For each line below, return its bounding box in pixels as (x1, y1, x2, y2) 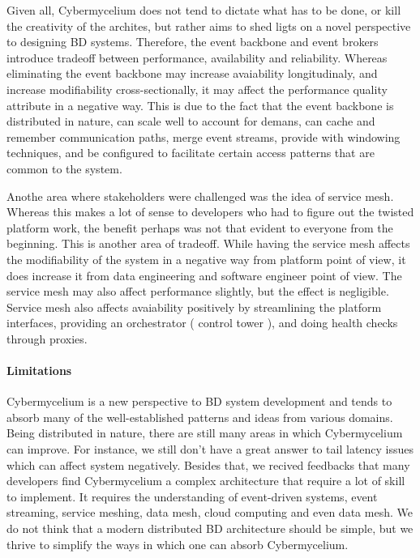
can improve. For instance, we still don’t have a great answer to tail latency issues (6, 441, 414, 458)
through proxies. (6, 330, 88, 347)
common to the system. (6, 160, 122, 177)
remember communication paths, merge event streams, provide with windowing (6, 128, 401, 145)
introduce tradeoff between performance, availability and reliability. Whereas (6, 49, 388, 66)
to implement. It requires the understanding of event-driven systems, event (6, 488, 378, 505)
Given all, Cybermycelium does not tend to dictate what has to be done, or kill (6, 2, 401, 18)
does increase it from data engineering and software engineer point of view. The (6, 266, 402, 283)
